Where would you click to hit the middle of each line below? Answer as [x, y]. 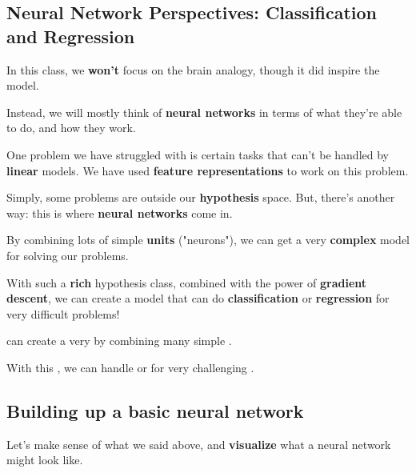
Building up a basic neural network [155, 410]
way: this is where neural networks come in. [120, 212]
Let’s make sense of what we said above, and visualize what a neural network [199, 444]
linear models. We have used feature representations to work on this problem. [208, 170]
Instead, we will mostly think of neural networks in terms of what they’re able [204, 112]
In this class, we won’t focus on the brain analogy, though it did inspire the [193, 69]
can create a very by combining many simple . [119, 341]
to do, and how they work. [71, 128]
